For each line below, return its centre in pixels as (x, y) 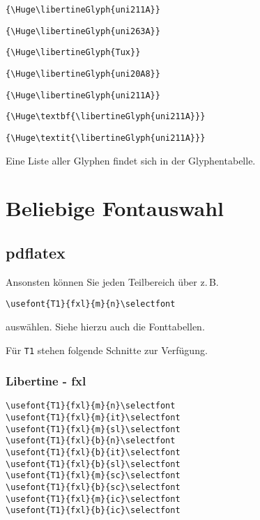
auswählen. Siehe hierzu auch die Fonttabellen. (105, 327)
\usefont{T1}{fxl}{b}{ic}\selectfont (93, 511)
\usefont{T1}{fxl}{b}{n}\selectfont (91, 441)
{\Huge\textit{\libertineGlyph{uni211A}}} (106, 138)
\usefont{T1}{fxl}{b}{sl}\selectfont (93, 464)
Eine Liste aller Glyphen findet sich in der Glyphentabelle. (131, 160)
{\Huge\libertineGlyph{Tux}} (73, 53)
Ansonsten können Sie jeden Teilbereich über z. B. (112, 281)
